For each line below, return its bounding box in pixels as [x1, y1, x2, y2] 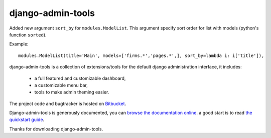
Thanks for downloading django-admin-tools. [9, 125, 103, 132]
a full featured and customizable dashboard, [34, 75, 126, 81]
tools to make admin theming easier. [34, 89, 109, 95]
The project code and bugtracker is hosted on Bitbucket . [9, 100, 126, 106]
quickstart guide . [9, 116, 45, 122]
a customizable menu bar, [34, 82, 88, 88]
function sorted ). [9, 31, 47, 37]
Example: [9, 41, 29, 47]
